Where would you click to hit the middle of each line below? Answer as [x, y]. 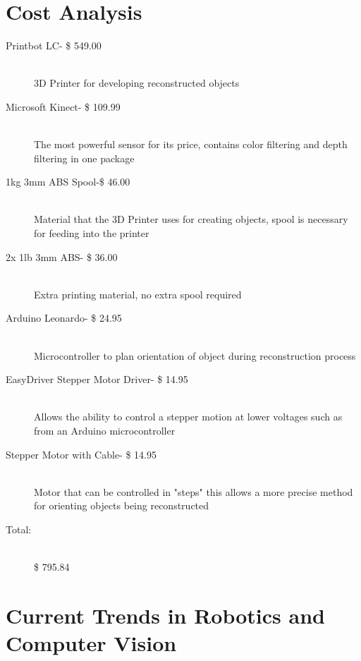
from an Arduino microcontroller [105, 430]
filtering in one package [84, 158]
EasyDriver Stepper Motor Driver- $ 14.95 [97, 379]
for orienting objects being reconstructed [122, 505]
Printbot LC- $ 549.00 [54, 46]
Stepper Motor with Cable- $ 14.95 [81, 454]
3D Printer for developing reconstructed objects [137, 83]
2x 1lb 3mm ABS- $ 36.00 [62, 256]
